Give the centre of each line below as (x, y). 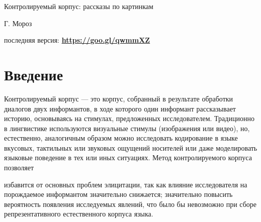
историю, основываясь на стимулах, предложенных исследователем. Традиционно (129, 118)
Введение (34, 74)
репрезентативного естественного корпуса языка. (79, 214)
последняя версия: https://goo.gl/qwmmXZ (77, 40)
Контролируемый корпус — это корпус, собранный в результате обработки (119, 98)
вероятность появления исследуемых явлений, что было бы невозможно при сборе (130, 204)
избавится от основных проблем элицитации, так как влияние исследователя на (126, 184)
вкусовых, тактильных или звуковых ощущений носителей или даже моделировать (131, 147)
